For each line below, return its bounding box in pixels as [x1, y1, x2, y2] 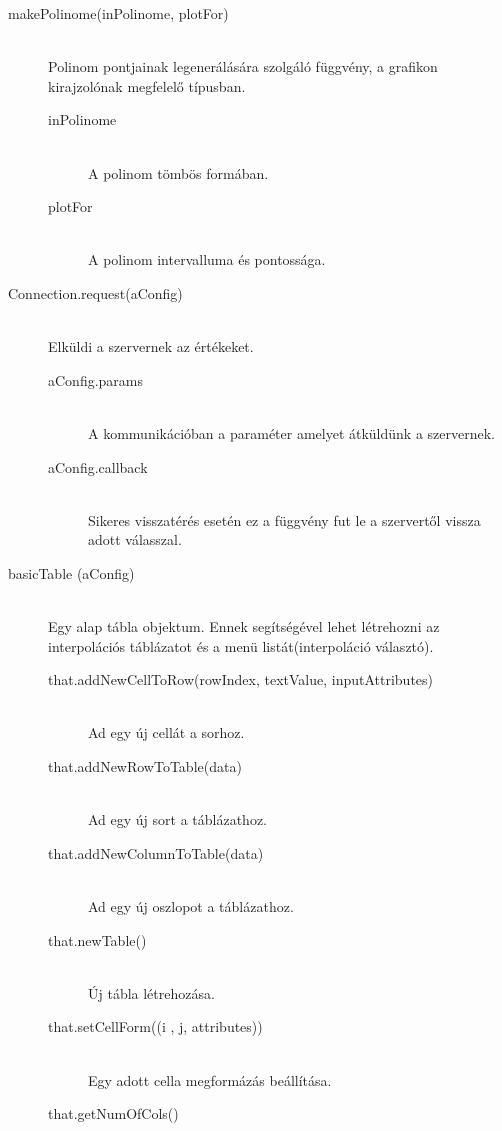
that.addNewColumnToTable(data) [48, 842, 264, 863]
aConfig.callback [48, 456, 148, 477]
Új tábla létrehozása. [88, 982, 215, 1003]
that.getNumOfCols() [48, 1103, 179, 1124]
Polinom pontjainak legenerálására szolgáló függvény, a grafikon [48, 56, 438, 77]
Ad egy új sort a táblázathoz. [88, 809, 268, 830]
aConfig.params [48, 369, 144, 390]
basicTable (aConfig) [8, 562, 135, 583]
